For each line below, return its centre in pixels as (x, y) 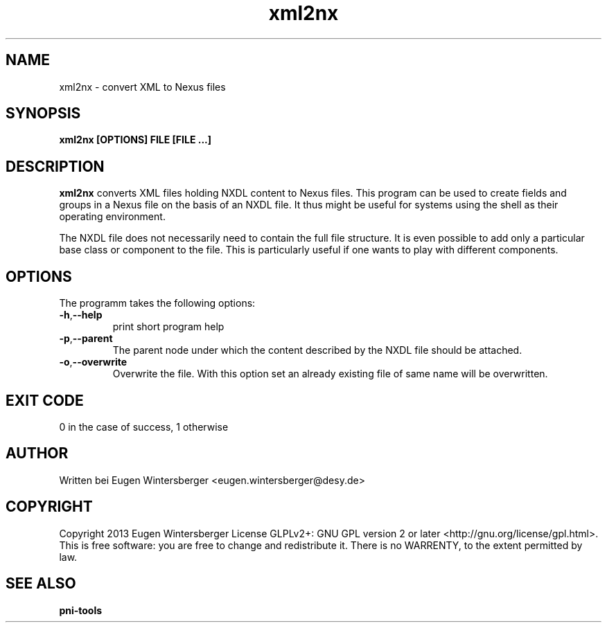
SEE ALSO (41, 584)
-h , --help (81, 315)
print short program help (168, 327)
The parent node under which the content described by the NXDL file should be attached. (317, 350)
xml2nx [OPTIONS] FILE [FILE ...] (135, 140)
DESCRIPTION (55, 166)
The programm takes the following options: (157, 303)
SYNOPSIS (43, 114)
